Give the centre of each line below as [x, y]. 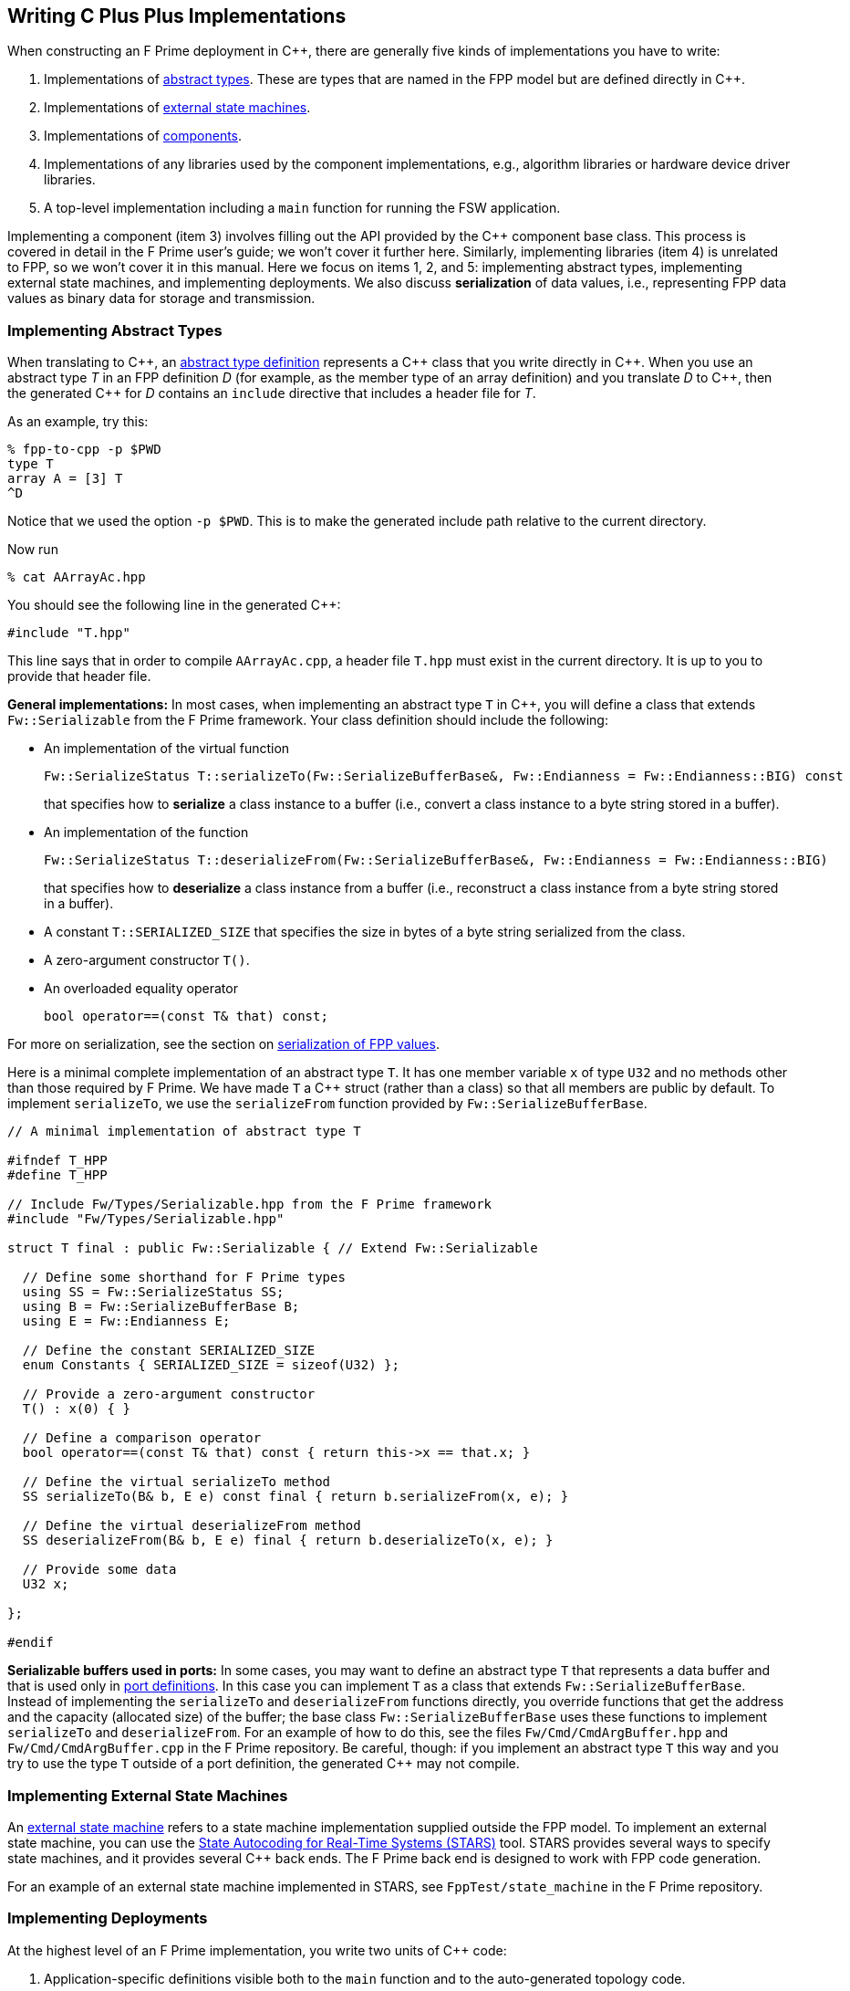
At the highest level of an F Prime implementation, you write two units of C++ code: [257, 1950]
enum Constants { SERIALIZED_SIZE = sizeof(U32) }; [211, 1365]
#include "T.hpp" [69, 633]
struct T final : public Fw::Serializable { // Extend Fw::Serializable [273, 1248]
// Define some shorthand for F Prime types [184, 1278]
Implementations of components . [143, 136]
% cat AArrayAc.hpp [77, 577]
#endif [31, 1643]
